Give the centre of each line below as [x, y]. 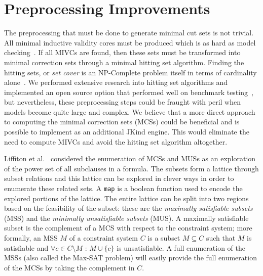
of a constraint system [103, 238]
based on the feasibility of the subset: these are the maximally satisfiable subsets [128, 208]
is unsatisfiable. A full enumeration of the [181, 247]
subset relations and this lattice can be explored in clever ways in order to [119, 178]
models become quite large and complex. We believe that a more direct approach [130, 111]
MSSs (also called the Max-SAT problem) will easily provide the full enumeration [130, 258]
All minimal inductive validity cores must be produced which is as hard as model [130, 42]
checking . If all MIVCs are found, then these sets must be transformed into [122, 52]
